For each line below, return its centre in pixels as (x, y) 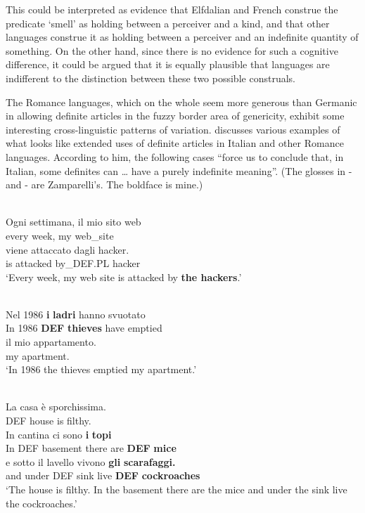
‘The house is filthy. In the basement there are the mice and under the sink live (177, 489)
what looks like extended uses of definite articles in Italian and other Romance (175, 143)
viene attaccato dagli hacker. (68, 249)
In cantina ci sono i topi (59, 434)
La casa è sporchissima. (56, 407)
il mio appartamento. (51, 342)
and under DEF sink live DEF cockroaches (103, 475)
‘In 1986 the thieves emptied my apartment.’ (101, 369)
